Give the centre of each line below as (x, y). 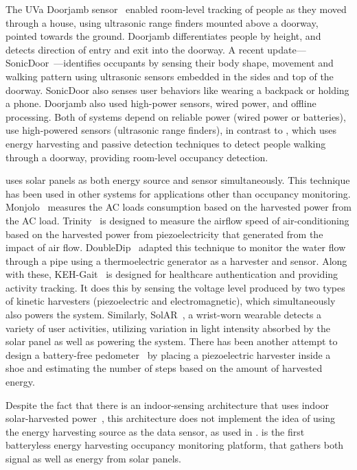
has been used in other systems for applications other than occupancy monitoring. (178, 193)
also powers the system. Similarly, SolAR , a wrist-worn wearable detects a (164, 315)
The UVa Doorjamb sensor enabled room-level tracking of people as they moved (176, 9)
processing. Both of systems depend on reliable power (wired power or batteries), (176, 116)
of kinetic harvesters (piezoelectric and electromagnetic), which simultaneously (171, 301)
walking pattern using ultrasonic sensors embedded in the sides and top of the (170, 76)
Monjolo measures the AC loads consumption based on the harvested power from (178, 207)
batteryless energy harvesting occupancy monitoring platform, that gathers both (175, 445)
